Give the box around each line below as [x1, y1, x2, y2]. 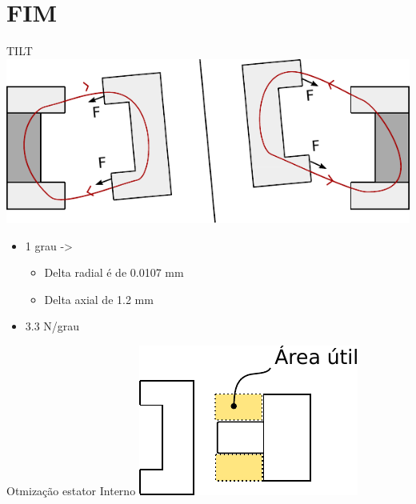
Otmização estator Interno [6, 482, 136, 498]
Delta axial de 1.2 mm [44, 290, 154, 307]
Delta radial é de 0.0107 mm [44, 264, 184, 281]
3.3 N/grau [25, 318, 80, 334]
